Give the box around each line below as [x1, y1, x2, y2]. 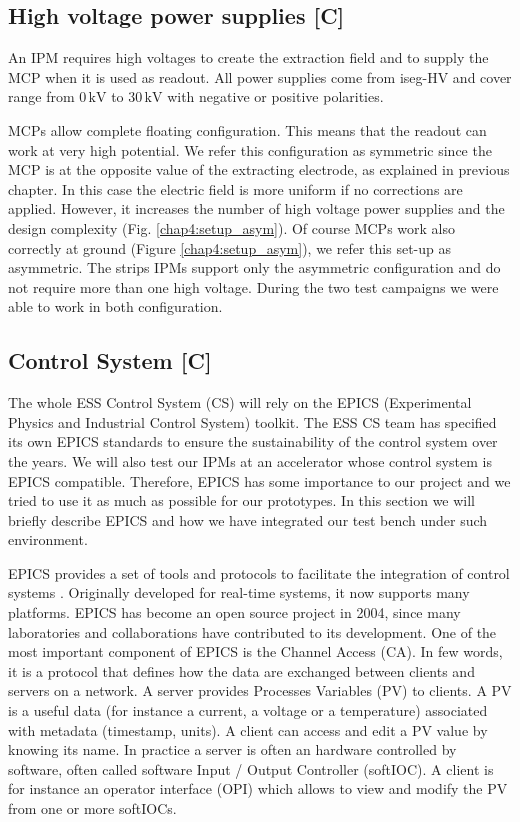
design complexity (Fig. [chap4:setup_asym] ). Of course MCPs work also [8, 217, 455, 238]
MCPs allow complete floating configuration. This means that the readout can [8, 119, 487, 140]
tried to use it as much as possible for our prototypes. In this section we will [8, 490, 476, 511]
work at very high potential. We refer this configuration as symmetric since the [8, 139, 492, 160]
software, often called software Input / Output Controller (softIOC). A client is [8, 758, 494, 779]
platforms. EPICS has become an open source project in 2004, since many [8, 602, 461, 623]
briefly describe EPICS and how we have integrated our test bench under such [8, 509, 488, 530]
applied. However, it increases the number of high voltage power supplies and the [8, 198, 505, 219]
